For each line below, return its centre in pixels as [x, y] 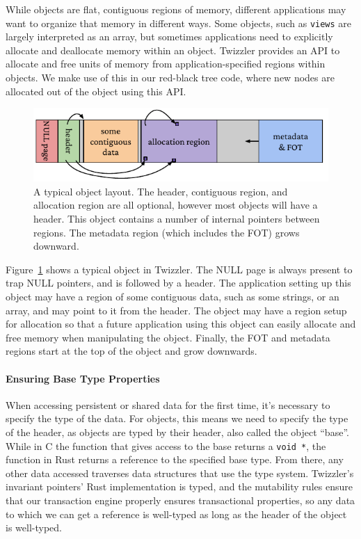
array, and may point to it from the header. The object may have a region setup [176, 310]
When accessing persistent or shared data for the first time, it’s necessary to [168, 404]
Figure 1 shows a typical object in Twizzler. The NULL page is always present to [179, 269]
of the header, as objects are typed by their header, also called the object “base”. [177, 432]
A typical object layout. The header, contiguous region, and [161, 191]
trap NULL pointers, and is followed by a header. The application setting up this [178, 283]
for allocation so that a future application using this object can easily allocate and [181, 324]
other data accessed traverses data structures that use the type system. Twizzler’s [180, 473]
